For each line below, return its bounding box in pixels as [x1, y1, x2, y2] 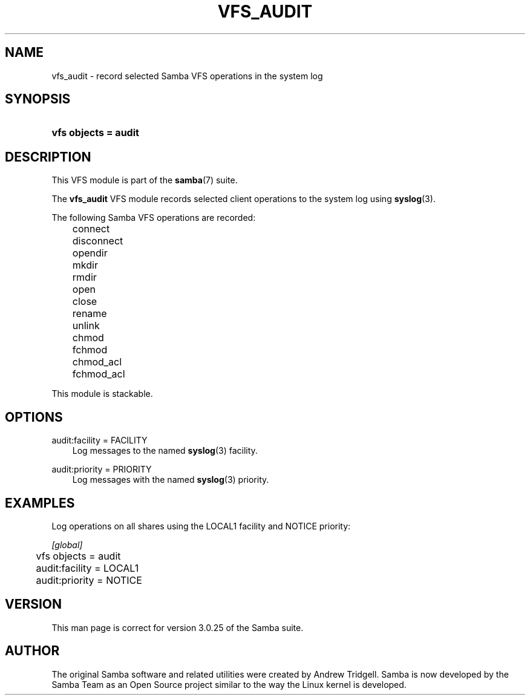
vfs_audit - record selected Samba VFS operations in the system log [51, 70, 323, 81]
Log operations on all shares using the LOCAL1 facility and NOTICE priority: [51, 520, 351, 531]
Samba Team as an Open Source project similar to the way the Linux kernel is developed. [51, 679, 407, 690]
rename [72, 307, 107, 320]
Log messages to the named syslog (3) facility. [72, 445, 258, 456]
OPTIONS [5, 409, 63, 425]
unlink [72, 319, 100, 332]
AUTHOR [5, 643, 60, 659]
